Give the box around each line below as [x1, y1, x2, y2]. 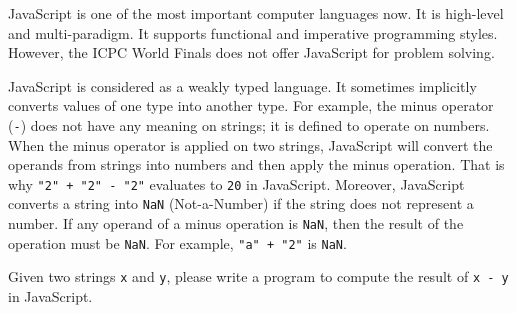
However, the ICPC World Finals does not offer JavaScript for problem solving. [8, 42, 495, 63]
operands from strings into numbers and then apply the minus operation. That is [8, 154, 505, 175]
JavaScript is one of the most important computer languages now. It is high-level [8, 3, 504, 23]
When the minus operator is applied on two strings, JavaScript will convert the [8, 134, 493, 155]
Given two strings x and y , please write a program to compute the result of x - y [8, 266, 509, 287]
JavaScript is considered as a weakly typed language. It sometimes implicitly [8, 75, 477, 96]
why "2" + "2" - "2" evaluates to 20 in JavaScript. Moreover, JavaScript [8, 173, 465, 194]
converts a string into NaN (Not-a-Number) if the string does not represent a [8, 193, 474, 214]
